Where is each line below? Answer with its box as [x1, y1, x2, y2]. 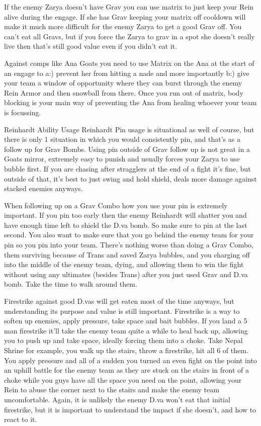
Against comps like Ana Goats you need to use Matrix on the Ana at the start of [4, 57, 254, 68]
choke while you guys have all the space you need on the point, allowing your [4, 374, 242, 385]
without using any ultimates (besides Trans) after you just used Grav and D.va [4, 269, 248, 279]
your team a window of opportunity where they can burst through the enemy [4, 77, 242, 88]
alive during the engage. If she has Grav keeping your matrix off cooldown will [4, 11, 246, 22]
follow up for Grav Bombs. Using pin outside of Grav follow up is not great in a [4, 143, 250, 154]
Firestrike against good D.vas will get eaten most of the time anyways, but [4, 296, 234, 306]
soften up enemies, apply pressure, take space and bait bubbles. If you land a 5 [4, 315, 247, 326]
